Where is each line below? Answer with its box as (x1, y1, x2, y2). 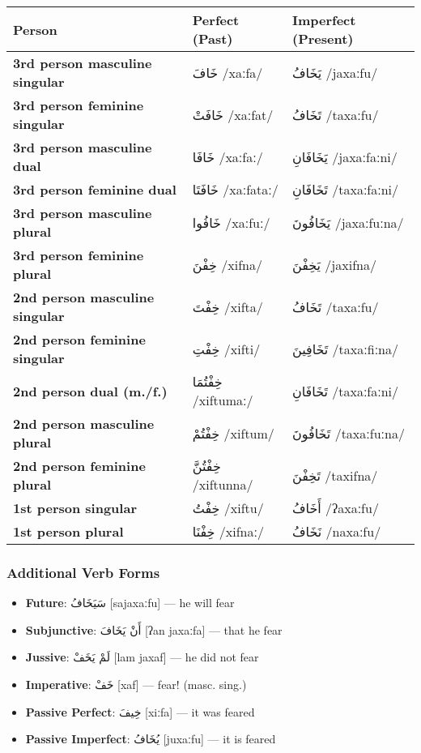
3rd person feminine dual (13, 180, 176, 199)
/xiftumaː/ (192, 391, 253, 409)
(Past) (192, 29, 233, 48)
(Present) (291, 29, 354, 48)
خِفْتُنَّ (192, 456, 221, 475)
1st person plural (13, 522, 124, 541)
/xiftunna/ (192, 475, 253, 494)
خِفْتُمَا (192, 372, 223, 391)
